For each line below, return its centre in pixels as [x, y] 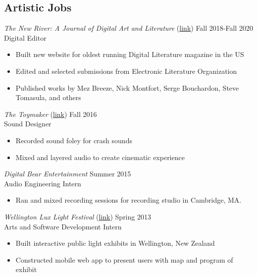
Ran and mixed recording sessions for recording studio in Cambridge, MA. [128, 200]
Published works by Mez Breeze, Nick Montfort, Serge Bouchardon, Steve [127, 87]
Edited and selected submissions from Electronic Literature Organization [126, 71]
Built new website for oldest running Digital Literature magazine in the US [130, 54]
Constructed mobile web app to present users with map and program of [124, 259]
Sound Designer [28, 124]
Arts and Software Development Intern [63, 226]
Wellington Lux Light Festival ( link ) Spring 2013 [77, 216]
